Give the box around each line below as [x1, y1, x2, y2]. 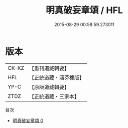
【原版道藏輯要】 [29, 83, 69, 90]
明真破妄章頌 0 [12, 117, 44, 123]
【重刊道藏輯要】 [29, 65, 69, 72]
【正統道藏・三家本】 [29, 93, 79, 100]
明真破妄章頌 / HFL [46, 5, 123, 16]
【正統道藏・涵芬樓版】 [29, 74, 84, 81]
